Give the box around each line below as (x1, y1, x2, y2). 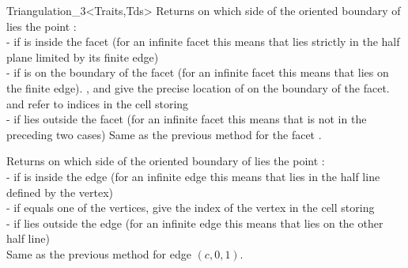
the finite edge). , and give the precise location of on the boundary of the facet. (6, 79, 390, 96)
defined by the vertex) (6, 183, 113, 200)
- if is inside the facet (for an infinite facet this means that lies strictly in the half (6, 33, 400, 50)
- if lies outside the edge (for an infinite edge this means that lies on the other (6, 214, 383, 231)
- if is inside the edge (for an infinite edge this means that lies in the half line (6, 168, 380, 184)
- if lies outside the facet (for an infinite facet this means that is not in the (6, 111, 367, 127)
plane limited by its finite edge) (6, 48, 159, 65)
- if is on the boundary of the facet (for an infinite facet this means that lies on (6, 64, 389, 81)
